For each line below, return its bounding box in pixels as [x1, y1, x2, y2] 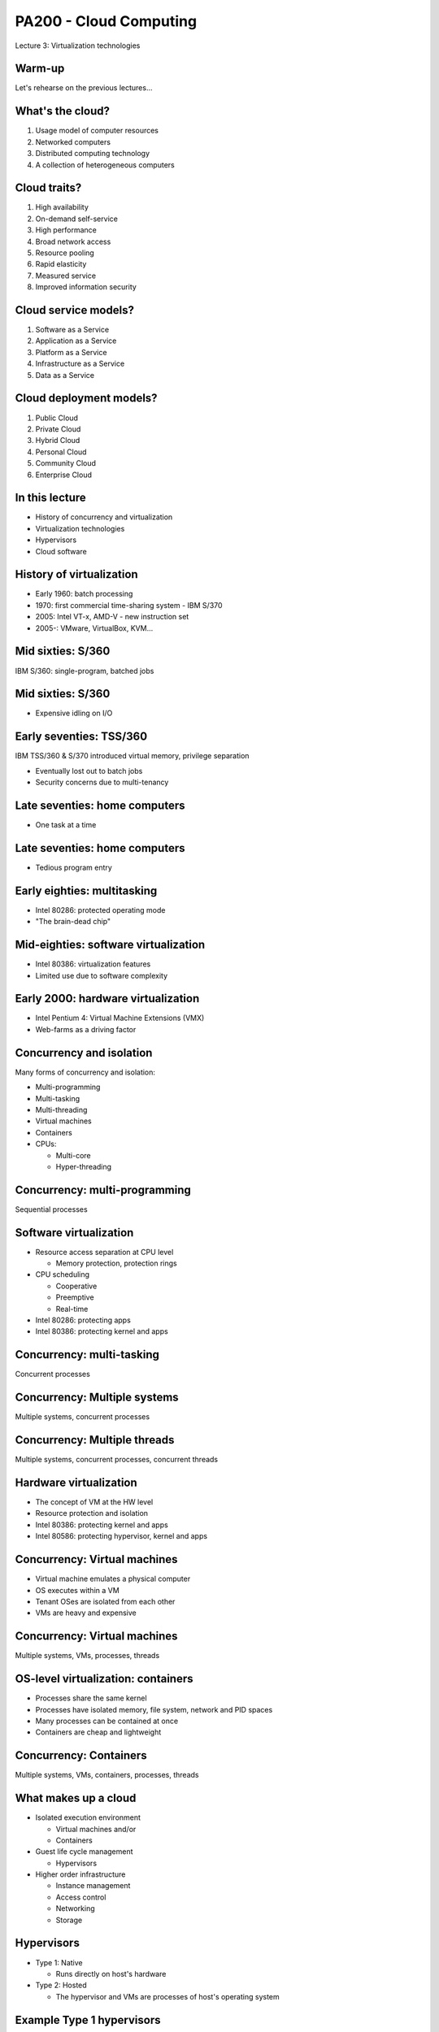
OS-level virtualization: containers [15, 1672, 193, 1686]
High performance [35, 225, 98, 235]
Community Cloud [35, 458, 97, 468]
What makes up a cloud [15, 1791, 137, 1805]
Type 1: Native [35, 1957, 83, 1967]
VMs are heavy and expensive [35, 1608, 137, 1617]
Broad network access [35, 237, 111, 246]
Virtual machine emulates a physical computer [35, 1574, 191, 1584]
